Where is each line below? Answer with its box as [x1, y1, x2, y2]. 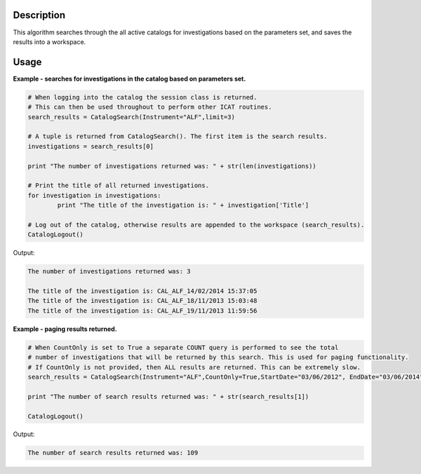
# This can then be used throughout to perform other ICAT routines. [27, 103, 272, 111]
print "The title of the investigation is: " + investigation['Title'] [57, 201, 309, 210]
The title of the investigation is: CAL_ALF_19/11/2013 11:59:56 [27, 306, 258, 315]
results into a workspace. [13, 37, 86, 46]
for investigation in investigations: [27, 191, 161, 199]
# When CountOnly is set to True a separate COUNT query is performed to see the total [27, 344, 339, 351]
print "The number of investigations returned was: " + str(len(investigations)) [27, 162, 317, 170]
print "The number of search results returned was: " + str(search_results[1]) [27, 393, 309, 400]
